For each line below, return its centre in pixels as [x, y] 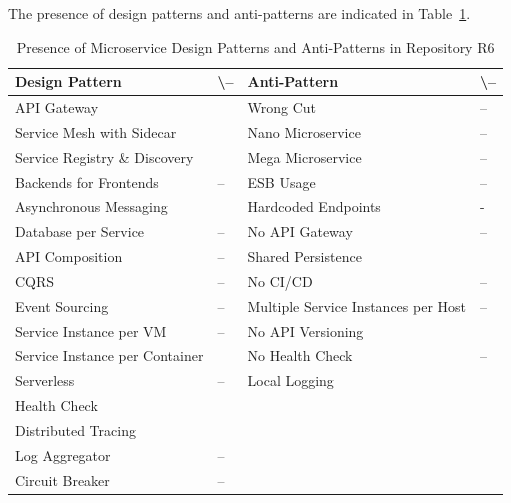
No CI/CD [280, 280]
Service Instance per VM [91, 330]
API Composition [69, 256]
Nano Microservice [304, 131]
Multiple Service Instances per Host [357, 305]
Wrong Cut [282, 107]
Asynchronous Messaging [91, 206]
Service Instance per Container [109, 355]
